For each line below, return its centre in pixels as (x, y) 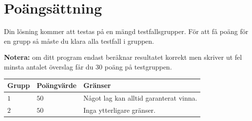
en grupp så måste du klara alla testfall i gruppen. (79, 41)
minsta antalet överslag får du (49, 66)
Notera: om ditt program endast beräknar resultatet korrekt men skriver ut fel (123, 57)
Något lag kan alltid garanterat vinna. (140, 97)
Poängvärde (57, 85)
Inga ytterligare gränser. (119, 110)
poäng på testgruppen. (138, 66)
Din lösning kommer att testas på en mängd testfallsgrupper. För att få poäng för (126, 31)
